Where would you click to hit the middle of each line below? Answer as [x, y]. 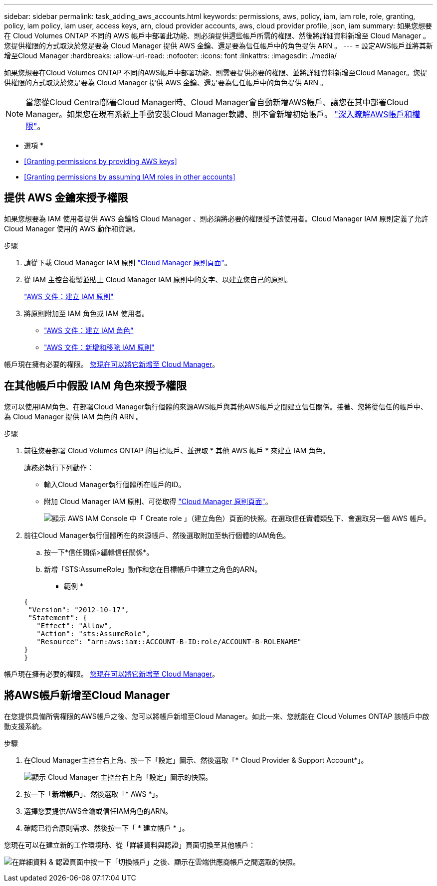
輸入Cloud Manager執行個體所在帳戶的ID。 [115, 484]
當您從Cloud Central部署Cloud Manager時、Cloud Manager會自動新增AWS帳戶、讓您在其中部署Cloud [217, 102]
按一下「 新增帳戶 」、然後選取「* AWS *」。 [93, 794]
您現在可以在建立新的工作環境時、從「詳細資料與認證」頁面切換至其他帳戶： [130, 845]
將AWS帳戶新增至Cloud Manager [87, 696]
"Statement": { [58, 618]
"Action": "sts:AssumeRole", [93, 633]
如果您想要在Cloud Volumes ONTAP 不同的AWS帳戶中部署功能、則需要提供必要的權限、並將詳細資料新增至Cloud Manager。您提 [216, 73]
